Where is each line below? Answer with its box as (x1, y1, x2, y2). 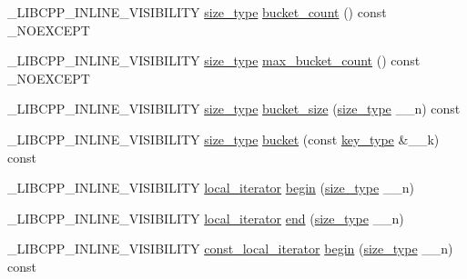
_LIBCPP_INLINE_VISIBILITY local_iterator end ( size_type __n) (7, 208, 404, 227)
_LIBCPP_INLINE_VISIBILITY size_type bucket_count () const (7, 3, 387, 21)
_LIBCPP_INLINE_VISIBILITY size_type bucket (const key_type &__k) (7, 129, 440, 148)
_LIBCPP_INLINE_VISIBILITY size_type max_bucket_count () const (7, 51, 421, 70)
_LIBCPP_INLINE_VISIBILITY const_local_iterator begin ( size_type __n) (7, 239, 453, 258)
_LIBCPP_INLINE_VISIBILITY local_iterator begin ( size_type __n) (7, 178, 415, 197)
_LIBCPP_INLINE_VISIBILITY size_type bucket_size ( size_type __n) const (7, 99, 461, 118)
